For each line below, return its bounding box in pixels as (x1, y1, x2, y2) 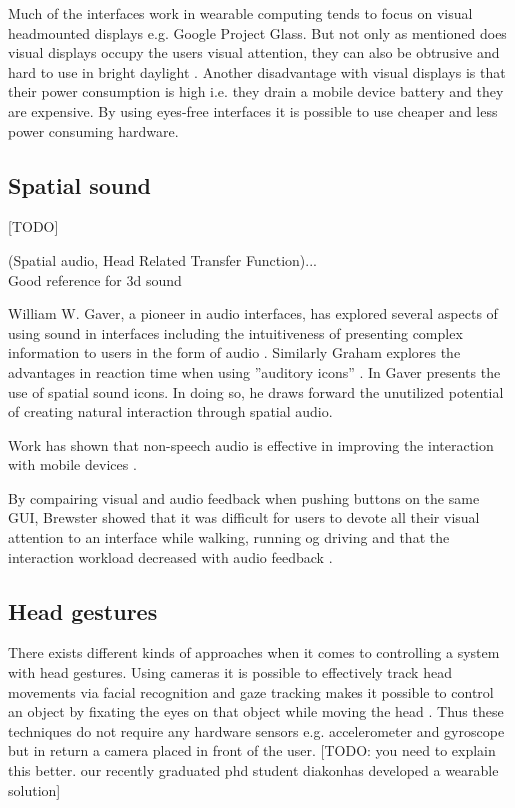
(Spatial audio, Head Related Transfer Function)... (8, 249, 317, 270)
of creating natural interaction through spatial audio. (8, 401, 333, 422)
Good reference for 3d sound (8, 269, 182, 290)
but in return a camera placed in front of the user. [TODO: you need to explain (8, 740, 496, 761)
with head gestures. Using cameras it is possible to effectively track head (8, 662, 452, 683)
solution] (8, 779, 61, 800)
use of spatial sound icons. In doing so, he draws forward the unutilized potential (8, 381, 504, 402)
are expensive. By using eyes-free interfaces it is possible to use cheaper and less (8, 100, 498, 121)
